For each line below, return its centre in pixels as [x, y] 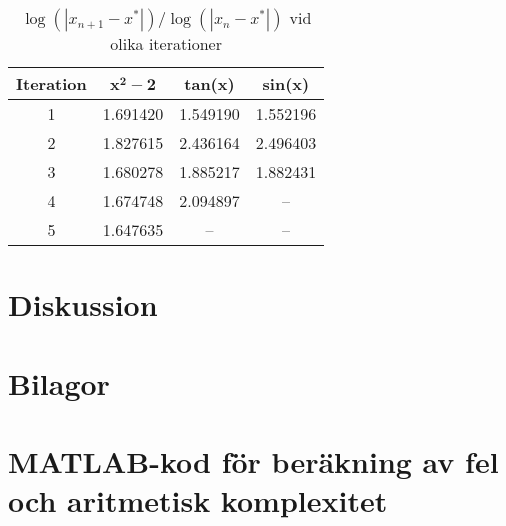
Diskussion [83, 304]
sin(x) [286, 83]
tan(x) [209, 83]
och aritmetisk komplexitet [198, 500]
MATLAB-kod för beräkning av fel [253, 460]
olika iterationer [166, 43]
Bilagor [59, 382]
